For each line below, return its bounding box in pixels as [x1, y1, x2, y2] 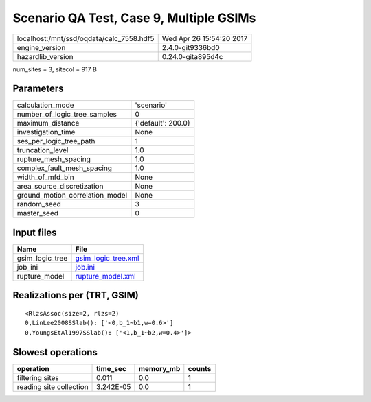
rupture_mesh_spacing [16, 154, 91, 164]
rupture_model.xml [75, 271, 137, 281]
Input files [12, 226, 58, 238]
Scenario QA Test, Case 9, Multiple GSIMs [12, 10, 256, 25]
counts [188, 364, 212, 373]
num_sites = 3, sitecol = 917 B [12, 65, 98, 73]
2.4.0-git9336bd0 [161, 43, 220, 52]
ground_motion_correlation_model [16, 191, 128, 200]
